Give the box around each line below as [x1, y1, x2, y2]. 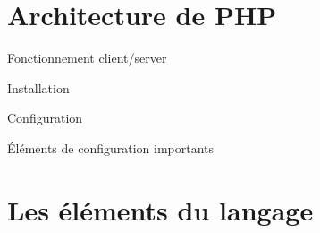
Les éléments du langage [7, 191, 314, 228]
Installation [7, 78, 70, 97]
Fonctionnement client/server [7, 48, 167, 67]
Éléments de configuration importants [7, 138, 215, 157]
